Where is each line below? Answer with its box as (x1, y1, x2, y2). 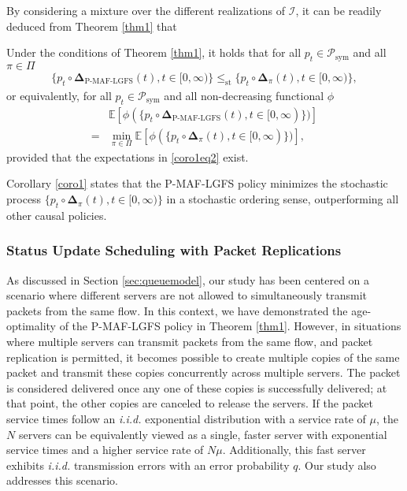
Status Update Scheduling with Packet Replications (6, 240, 342, 260)
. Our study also (298, 456, 376, 473)
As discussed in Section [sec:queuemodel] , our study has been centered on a (6, 271, 370, 288)
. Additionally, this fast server (222, 441, 366, 458)
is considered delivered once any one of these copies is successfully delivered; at (6, 379, 387, 396)
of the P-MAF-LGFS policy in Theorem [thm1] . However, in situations (59, 318, 401, 334)
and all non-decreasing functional (164, 87, 324, 103)
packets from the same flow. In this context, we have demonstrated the (6, 302, 348, 318)
